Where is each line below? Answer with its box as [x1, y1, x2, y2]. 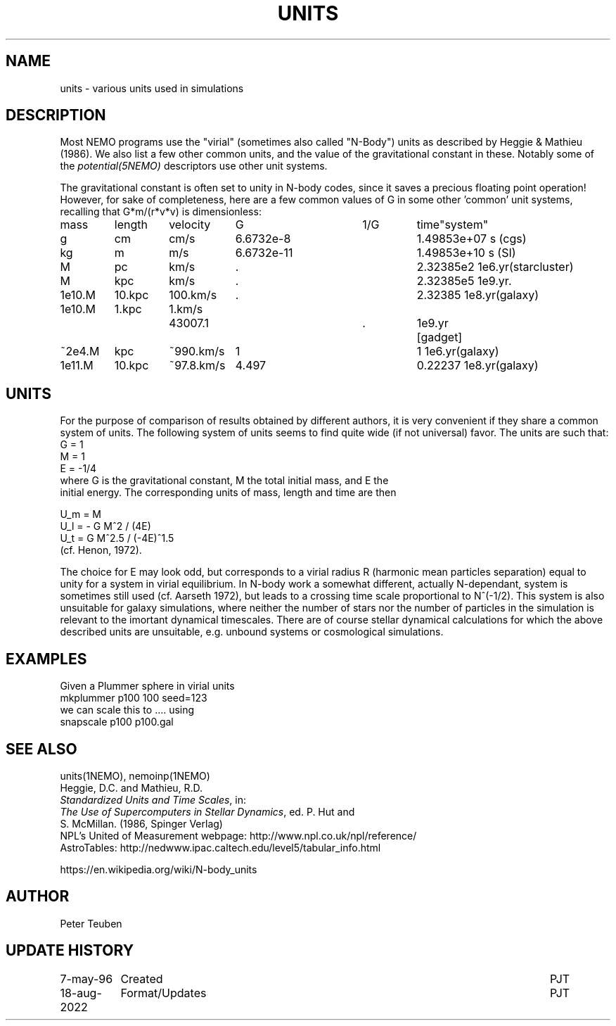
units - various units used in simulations [60, 82, 244, 94]
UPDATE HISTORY [6, 942, 134, 960]
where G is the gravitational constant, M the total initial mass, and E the [60, 474, 389, 487]
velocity [169, 217, 211, 232]
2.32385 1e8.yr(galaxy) [416, 288, 539, 303]
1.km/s [169, 302, 203, 317]
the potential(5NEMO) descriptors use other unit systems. [60, 160, 328, 172]
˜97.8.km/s [169, 358, 226, 373]
